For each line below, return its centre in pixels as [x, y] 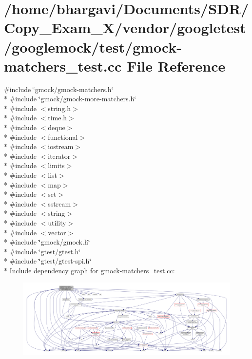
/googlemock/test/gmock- [93, 47]
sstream [59, 203]
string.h [59, 108]
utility [57, 223]
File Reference [176, 66]
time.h [58, 118]
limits [56, 165]
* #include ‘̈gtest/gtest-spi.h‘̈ [48, 261]
